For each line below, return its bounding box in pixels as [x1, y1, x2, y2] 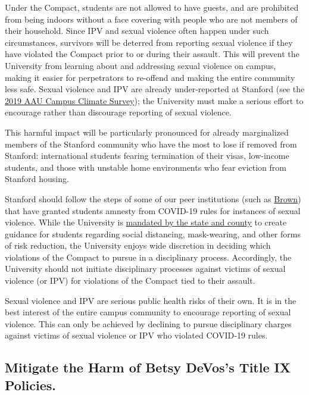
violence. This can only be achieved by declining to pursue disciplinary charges [5, 317, 292, 330]
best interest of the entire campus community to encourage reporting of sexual [5, 306, 291, 318]
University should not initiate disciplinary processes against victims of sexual [5, 262, 286, 275]
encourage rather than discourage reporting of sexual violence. [5, 106, 232, 118]
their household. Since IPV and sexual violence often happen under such [5, 24, 269, 37]
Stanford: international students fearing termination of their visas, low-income [5, 149, 289, 162]
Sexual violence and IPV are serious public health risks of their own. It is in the [5, 294, 296, 306]
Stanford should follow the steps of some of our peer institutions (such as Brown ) [5, 192, 301, 205]
